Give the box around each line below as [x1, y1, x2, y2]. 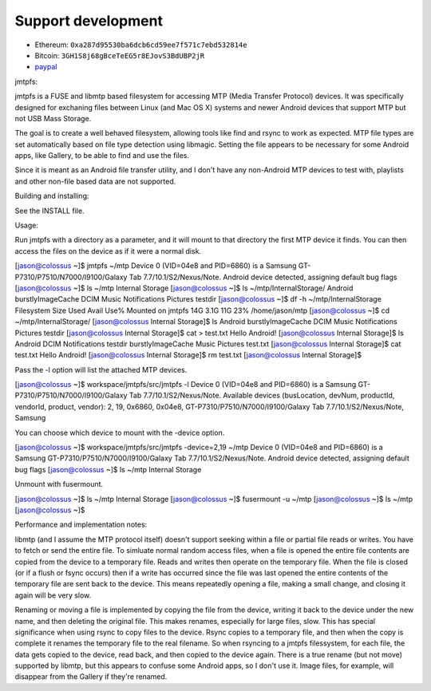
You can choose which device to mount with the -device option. [14, 428, 225, 437]
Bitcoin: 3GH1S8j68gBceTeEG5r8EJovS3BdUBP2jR [34, 50, 205, 60]
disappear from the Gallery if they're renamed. [14, 672, 168, 681]
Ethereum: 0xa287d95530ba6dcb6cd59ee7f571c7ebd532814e [34, 40, 247, 49]
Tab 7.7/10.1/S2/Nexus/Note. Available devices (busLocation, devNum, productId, [129, 391, 395, 401]
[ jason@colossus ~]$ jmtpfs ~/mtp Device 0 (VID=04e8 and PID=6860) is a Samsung [14, 261, 297, 270]
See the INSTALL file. [14, 206, 85, 215]
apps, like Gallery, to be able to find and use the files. [14, 151, 189, 160]
